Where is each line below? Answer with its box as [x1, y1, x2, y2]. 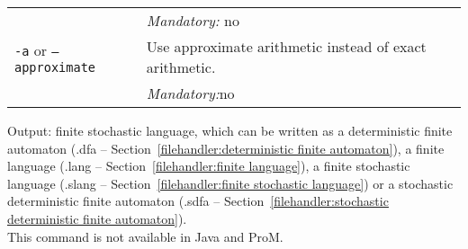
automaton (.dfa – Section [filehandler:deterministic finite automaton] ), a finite [7, 138, 445, 157]
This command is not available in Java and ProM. [7, 227, 283, 245]
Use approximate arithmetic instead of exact [146, 36, 427, 57]
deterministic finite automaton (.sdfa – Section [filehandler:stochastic [7, 191, 389, 210]
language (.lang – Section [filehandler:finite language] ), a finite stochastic [7, 156, 410, 175]
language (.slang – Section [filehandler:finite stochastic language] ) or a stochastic [7, 173, 454, 192]
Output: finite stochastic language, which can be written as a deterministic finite [7, 121, 453, 139]
